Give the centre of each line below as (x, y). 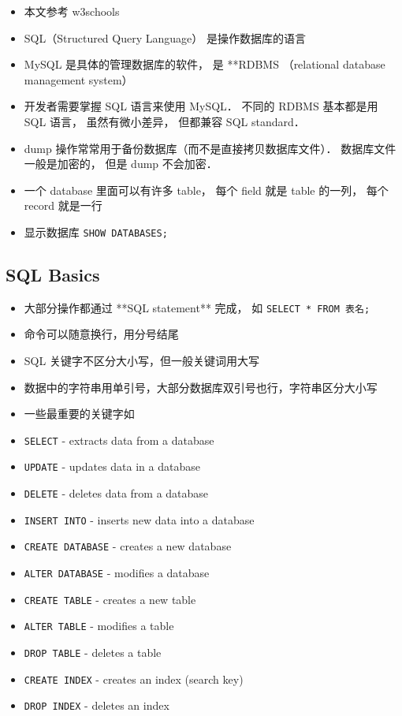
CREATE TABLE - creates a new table (110, 599)
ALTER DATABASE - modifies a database (117, 573)
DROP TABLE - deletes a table (93, 653)
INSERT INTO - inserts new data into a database (139, 519)
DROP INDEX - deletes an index (97, 705)
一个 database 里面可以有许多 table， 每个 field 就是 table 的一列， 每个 (206, 190)
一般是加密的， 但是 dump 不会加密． (121, 164)
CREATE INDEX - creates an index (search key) (134, 679)
